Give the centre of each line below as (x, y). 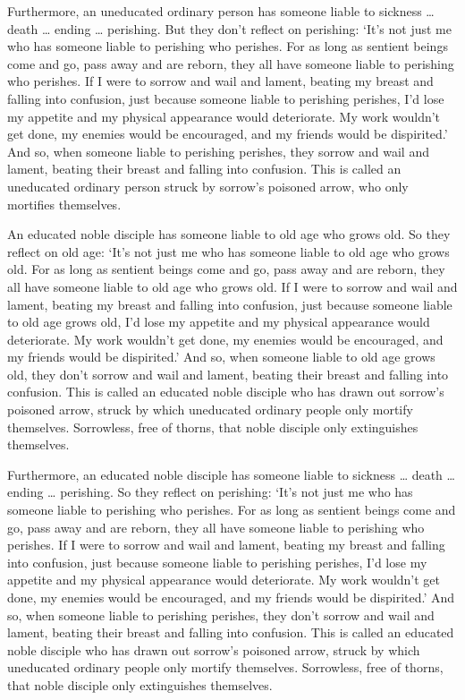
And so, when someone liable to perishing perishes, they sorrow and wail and (218, 151)
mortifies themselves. (64, 204)
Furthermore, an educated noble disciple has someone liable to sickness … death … (231, 474)
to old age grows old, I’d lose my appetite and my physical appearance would (219, 322)
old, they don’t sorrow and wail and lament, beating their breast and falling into (228, 374)
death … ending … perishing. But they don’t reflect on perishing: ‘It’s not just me (229, 28)
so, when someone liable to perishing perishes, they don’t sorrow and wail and (221, 615)
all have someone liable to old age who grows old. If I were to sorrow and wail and (232, 286)
